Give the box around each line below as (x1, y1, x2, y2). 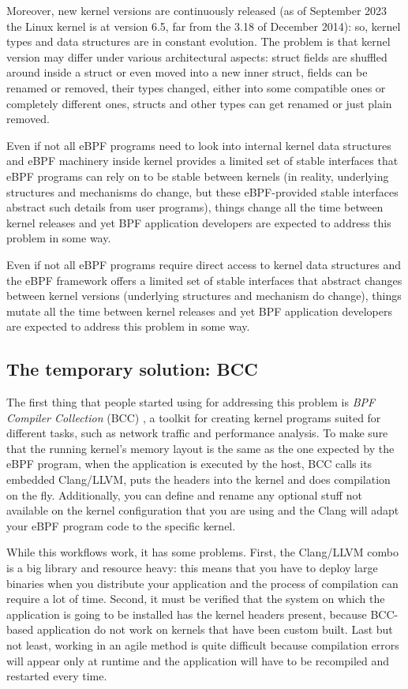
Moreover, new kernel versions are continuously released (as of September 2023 (6, 2, 387, 18)
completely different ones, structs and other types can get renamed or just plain (6, 95, 392, 111)
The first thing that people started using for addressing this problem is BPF (6, 394, 376, 410)
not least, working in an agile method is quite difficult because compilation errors (6, 636, 399, 653)
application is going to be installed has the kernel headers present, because (6, 605, 367, 622)
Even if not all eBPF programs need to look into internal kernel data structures (6, 137, 391, 153)
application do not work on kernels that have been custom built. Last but (36, 621, 393, 638)
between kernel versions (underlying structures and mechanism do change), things (6, 287, 402, 304)
